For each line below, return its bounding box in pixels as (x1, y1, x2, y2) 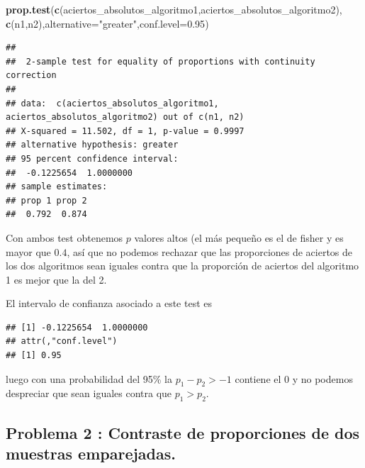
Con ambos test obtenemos (6, 230, 123, 245)
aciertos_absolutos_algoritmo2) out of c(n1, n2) (6, 112, 245, 123)
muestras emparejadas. (6, 442, 176, 464)
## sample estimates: (6, 182, 108, 192)
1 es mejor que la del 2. (6, 272, 107, 286)
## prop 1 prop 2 (6, 195, 87, 206)
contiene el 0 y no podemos (235, 371, 353, 386)
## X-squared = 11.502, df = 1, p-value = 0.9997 (6, 126, 245, 136)
